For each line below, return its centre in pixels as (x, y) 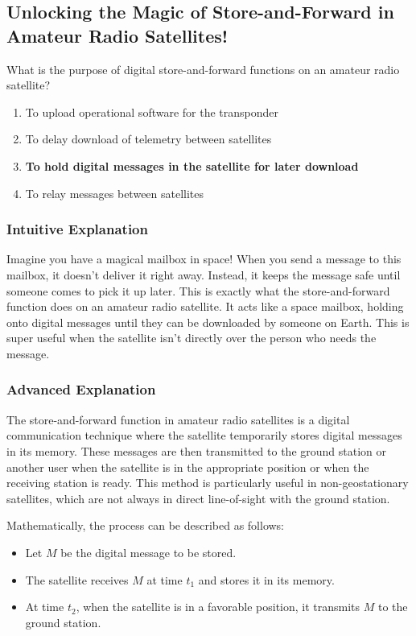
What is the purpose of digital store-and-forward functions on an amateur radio (203, 69)
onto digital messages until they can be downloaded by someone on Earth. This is (208, 322)
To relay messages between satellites (115, 193)
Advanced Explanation (81, 389)
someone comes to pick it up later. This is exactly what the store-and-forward (198, 290)
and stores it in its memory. (266, 579)
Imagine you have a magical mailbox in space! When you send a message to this (204, 259)
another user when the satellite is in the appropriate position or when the (188, 467)
